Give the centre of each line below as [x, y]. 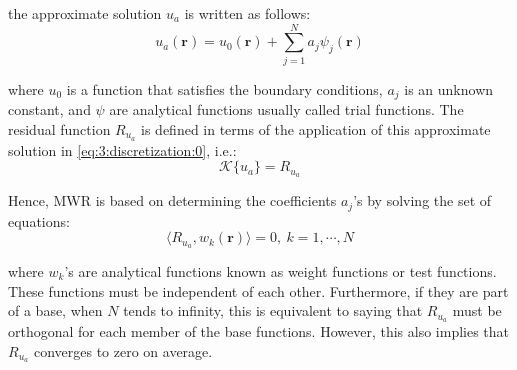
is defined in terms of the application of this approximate [316, 128]
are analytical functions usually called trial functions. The [286, 109]
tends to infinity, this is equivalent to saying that [273, 310]
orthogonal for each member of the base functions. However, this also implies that [259, 331]
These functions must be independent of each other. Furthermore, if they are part [258, 290]
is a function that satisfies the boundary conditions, [224, 88]
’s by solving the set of [422, 200]
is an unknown [449, 88]
